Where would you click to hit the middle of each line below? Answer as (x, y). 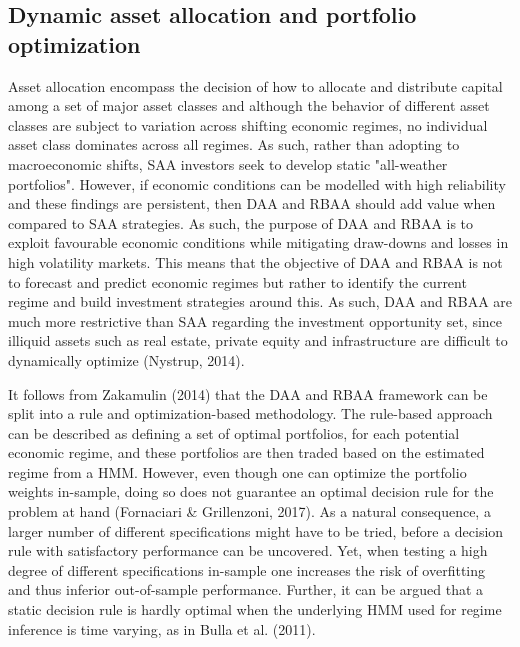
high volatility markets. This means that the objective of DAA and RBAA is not (255, 261)
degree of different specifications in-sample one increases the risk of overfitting (247, 569)
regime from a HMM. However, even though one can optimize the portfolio (237, 471)
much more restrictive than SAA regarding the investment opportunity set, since (255, 320)
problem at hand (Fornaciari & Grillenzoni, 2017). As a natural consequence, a (249, 511)
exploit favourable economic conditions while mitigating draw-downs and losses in (258, 242)
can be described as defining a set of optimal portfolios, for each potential (234, 432)
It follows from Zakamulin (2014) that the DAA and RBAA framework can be (248, 393)
